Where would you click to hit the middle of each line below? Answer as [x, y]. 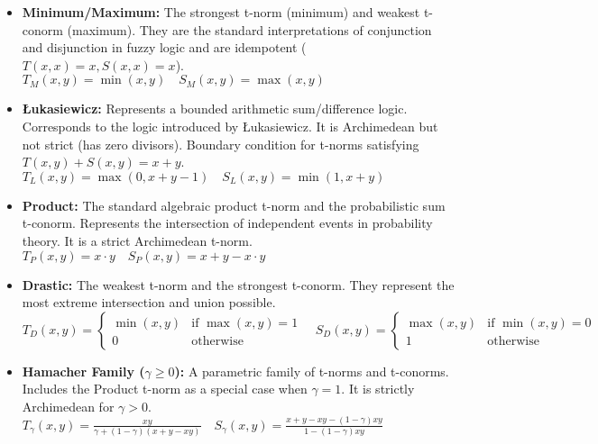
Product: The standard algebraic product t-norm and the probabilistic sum [234, 205]
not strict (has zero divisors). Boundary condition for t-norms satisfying [221, 144]
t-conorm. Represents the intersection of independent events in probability [227, 223]
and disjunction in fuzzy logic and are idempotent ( [164, 47]
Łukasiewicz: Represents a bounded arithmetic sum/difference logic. [215, 109]
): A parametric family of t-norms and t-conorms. [312, 371]
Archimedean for [68, 406]
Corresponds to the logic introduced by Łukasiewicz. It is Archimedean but [230, 126]
